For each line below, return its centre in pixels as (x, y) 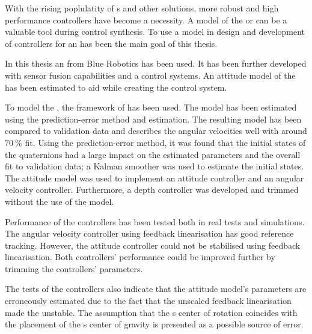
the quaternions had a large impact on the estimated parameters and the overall (153, 154)
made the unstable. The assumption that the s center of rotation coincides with (151, 312)
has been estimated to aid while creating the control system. (116, 87)
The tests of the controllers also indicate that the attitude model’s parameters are (156, 289)
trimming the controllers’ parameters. (74, 268)
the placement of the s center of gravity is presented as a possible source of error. (154, 324)
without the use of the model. (60, 201)
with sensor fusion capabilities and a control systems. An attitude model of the (150, 75)
